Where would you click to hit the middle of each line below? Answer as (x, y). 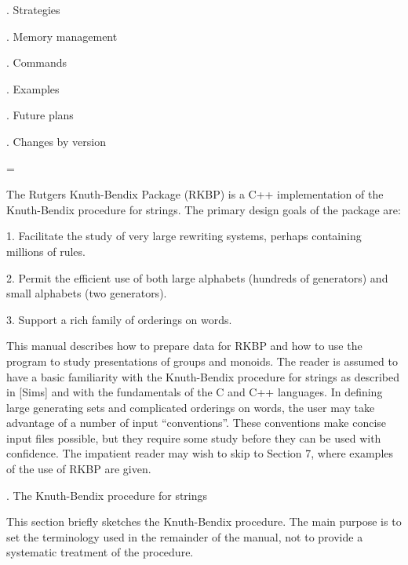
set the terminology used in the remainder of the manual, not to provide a (185, 536)
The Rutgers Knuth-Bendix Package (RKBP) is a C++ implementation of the (195, 194)
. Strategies (33, 9)
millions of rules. (46, 251)
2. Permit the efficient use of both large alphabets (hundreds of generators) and (197, 277)
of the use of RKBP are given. (79, 469)
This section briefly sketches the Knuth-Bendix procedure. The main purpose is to (204, 521)
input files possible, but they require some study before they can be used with (194, 437)
